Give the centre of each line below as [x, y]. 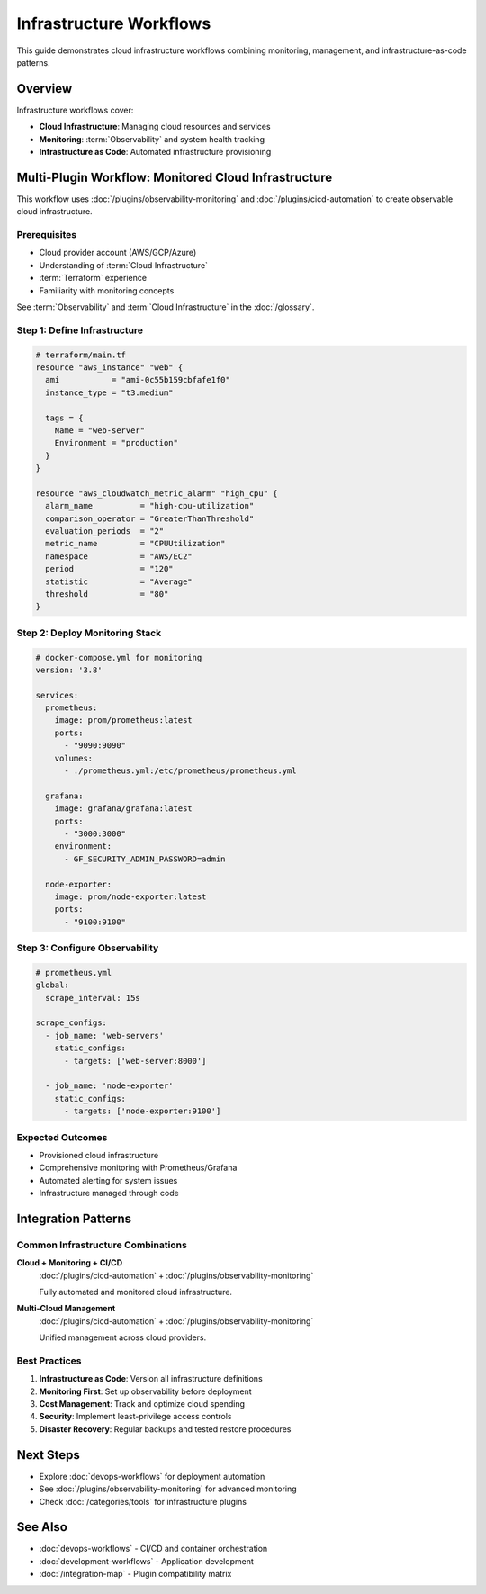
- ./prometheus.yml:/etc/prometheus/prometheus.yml [180, 771]
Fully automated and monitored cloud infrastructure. [136, 1292]
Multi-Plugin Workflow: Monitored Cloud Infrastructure [175, 177]
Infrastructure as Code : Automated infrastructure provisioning [155, 152]
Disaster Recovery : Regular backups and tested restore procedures [165, 1429]
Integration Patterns [74, 1218]
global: [52, 985]
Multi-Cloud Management [66, 1309]
